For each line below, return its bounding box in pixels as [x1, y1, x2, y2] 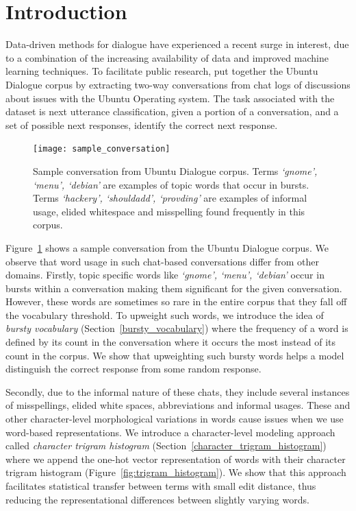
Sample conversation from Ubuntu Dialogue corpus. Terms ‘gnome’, [33, 163, 318, 178]
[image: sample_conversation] [33, 144, 170, 154]
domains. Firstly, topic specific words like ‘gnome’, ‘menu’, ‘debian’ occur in [5, 268, 325, 282]
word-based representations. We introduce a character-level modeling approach [5, 425, 335, 439]
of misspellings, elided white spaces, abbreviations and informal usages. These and [5, 398, 351, 412]
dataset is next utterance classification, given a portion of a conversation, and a [5, 104, 339, 119]
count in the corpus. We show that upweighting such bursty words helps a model [5, 348, 344, 362]
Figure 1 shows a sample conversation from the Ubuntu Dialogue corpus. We [5, 240, 329, 254]
